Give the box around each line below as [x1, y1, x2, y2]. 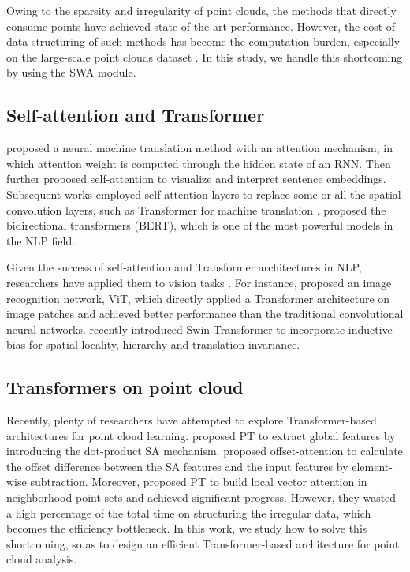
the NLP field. [6, 232, 76, 249]
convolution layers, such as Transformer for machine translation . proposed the [6, 201, 386, 218]
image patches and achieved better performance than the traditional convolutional [6, 305, 404, 322]
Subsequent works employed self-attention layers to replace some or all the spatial [6, 185, 401, 202]
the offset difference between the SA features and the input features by [6, 458, 348, 474]
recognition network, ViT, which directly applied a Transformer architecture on [6, 290, 390, 306]
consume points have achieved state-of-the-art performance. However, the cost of [6, 17, 396, 34]
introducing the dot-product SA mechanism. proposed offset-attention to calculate [6, 443, 403, 459]
